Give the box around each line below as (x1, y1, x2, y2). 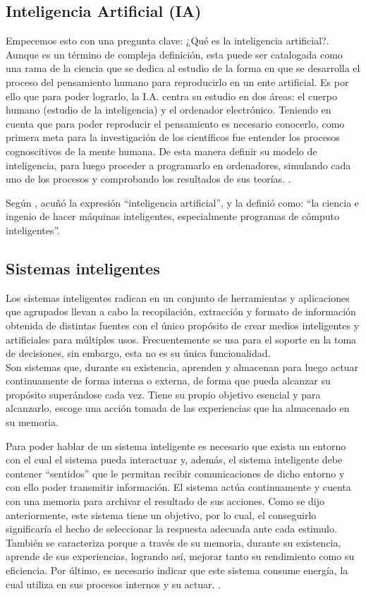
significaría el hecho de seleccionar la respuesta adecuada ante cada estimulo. (6, 521, 337, 536)
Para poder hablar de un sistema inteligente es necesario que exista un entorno (6, 438, 346, 453)
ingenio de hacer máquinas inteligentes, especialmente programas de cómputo (6, 209, 339, 224)
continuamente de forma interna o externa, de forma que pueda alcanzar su (6, 373, 331, 388)
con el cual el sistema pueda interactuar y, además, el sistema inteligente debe (6, 452, 343, 467)
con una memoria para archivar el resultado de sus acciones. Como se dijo (6, 494, 325, 509)
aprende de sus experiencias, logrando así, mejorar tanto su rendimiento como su (6, 549, 355, 564)
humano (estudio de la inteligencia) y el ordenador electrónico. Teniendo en (6, 102, 331, 117)
